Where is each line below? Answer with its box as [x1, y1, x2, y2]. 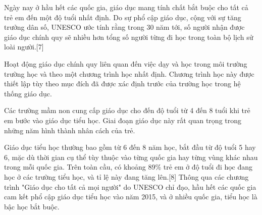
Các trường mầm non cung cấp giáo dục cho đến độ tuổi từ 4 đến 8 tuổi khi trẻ [4, 105, 250, 116]
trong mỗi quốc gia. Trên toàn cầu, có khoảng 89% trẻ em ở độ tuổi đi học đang [4, 162, 253, 172]
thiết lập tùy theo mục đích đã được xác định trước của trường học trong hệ [4, 78, 241, 89]
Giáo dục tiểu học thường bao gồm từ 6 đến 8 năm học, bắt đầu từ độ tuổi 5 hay [4, 142, 256, 152]
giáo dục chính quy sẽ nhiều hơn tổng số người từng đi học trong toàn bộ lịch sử [4, 31, 253, 42]
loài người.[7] [4, 41, 44, 52]
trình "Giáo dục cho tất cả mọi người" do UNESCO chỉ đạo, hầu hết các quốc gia [4, 181, 256, 192]
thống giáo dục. [4, 88, 52, 98]
